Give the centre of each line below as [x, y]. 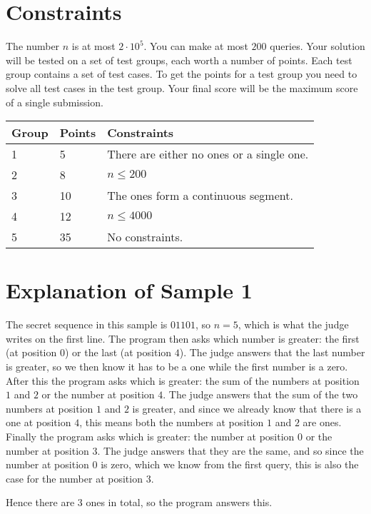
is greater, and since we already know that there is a [247, 408]
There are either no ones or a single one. [208, 154]
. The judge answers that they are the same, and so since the [230, 450]
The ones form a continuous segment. [200, 196]
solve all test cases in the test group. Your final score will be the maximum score [182, 87]
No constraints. [145, 237]
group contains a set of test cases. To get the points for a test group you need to [182, 74]
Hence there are [40, 502]
